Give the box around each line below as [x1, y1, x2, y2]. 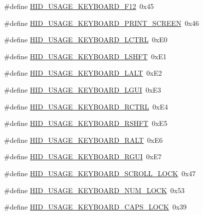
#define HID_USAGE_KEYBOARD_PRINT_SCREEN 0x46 [4, 17, 199, 28]
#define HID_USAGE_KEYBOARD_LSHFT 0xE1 [4, 51, 167, 61]
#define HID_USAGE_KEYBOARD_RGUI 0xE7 [4, 151, 162, 162]
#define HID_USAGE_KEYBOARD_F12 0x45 [4, 1, 154, 11]
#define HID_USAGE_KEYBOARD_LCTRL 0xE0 [4, 34, 168, 45]
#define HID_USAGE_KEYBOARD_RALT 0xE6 [4, 134, 163, 145]
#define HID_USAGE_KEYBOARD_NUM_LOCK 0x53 [4, 185, 185, 195]
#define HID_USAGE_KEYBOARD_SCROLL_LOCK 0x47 [4, 168, 196, 178]
